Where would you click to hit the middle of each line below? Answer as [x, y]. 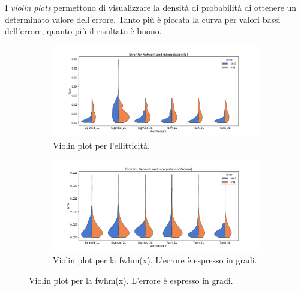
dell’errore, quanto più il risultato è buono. [83, 31]
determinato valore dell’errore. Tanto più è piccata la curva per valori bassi [143, 19]
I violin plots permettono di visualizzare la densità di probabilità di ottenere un [151, 7]
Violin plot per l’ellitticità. [101, 145]
